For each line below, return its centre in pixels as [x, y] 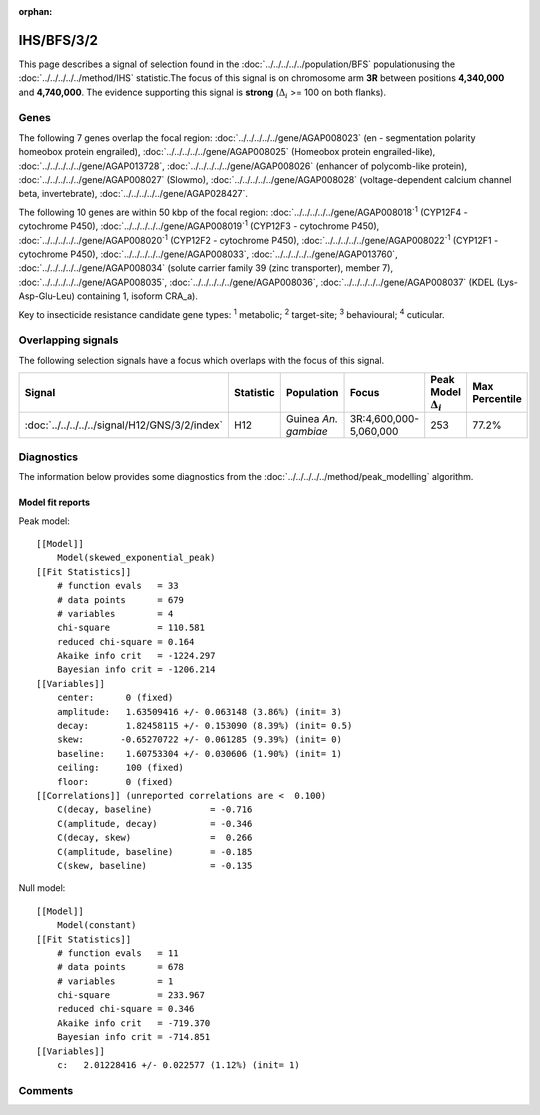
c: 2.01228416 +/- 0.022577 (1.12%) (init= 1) [178, 1065]
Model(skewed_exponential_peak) [136, 558]
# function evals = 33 [117, 586]
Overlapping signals [68, 340]
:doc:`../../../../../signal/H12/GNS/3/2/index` [124, 425]
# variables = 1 [115, 981]
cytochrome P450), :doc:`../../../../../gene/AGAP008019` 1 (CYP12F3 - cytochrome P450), [199, 225]
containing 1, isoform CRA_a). [137, 296]
